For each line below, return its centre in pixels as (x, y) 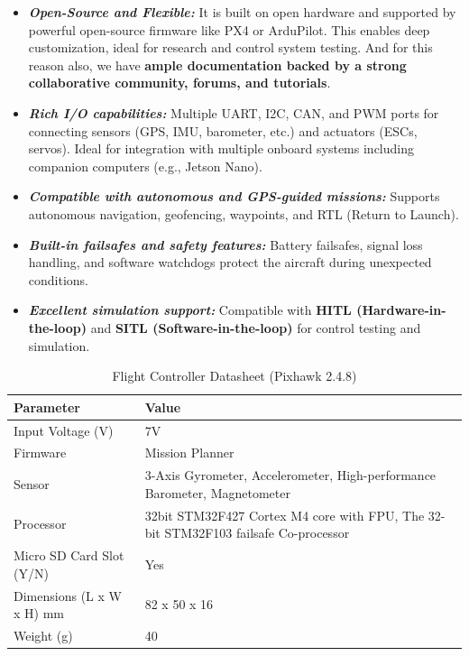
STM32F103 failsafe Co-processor (257, 533)
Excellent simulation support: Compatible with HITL (190, 310)
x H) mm (39, 613)
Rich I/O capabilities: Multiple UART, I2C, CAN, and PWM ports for (234, 112)
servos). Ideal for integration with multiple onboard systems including (221, 148)
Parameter (47, 407)
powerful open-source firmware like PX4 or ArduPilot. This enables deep (229, 29)
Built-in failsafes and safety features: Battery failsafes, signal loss (225, 244)
